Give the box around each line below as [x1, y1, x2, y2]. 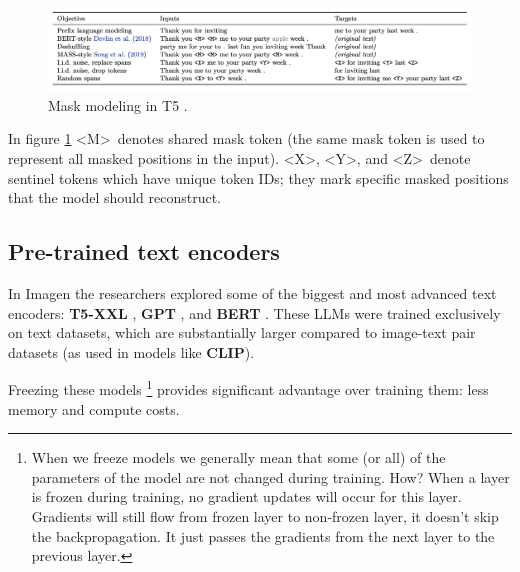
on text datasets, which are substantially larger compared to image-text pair [8, 322, 476, 343]
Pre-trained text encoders [8, 236, 280, 267]
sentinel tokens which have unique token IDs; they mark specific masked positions [8, 167, 509, 188]
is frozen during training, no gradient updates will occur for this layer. [31, 486, 462, 507]
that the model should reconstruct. [8, 187, 221, 208]
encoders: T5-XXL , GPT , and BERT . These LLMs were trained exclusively [8, 302, 501, 323]
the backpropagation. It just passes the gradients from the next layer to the [31, 525, 495, 546]
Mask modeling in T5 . [48, 94, 188, 115]
